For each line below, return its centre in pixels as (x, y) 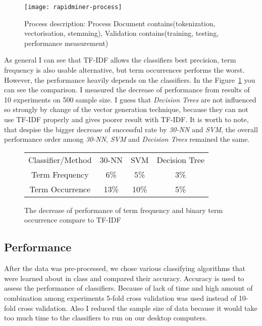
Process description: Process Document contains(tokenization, (120, 23)
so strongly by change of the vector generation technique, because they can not (126, 109)
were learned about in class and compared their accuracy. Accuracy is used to (124, 278)
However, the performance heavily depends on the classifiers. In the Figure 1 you (130, 79)
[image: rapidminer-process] (73, 7)
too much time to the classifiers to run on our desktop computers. (106, 318)
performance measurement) (66, 43)
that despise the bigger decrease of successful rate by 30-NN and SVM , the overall (131, 129)
